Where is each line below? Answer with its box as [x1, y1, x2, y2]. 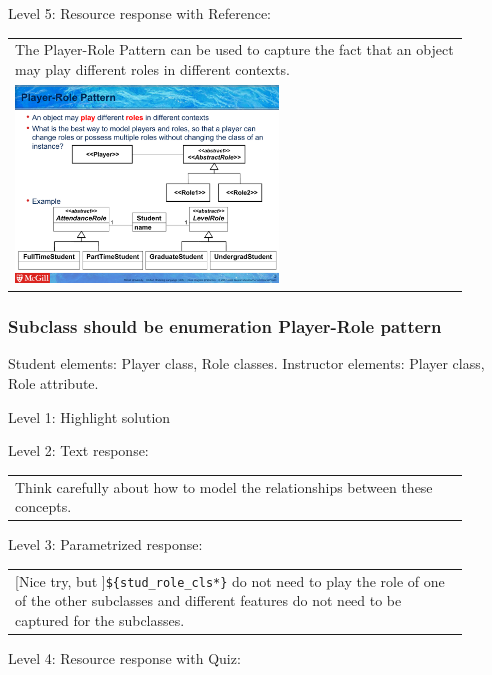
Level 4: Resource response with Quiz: [8, 647, 241, 668]
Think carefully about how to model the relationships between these [15, 476, 433, 497]
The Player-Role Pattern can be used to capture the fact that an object [15, 39, 454, 60]
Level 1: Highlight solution [8, 406, 171, 427]
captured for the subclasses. [15, 609, 185, 630]
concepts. [15, 496, 72, 517]
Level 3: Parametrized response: [8, 534, 203, 555]
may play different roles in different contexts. [15, 58, 290, 79]
